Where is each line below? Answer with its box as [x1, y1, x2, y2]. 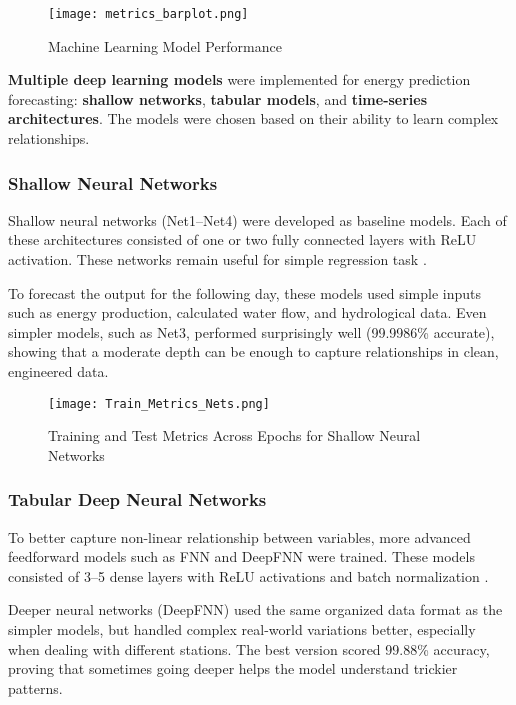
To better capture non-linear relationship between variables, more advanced [8, 526, 471, 547]
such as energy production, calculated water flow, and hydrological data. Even [8, 302, 487, 323]
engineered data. [8, 361, 109, 381]
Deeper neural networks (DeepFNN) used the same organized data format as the [8, 599, 503, 620]
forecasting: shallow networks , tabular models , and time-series [8, 88, 428, 109]
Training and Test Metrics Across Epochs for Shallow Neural [48, 425, 421, 446]
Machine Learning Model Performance [48, 35, 282, 56]
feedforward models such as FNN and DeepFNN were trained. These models [8, 546, 475, 567]
